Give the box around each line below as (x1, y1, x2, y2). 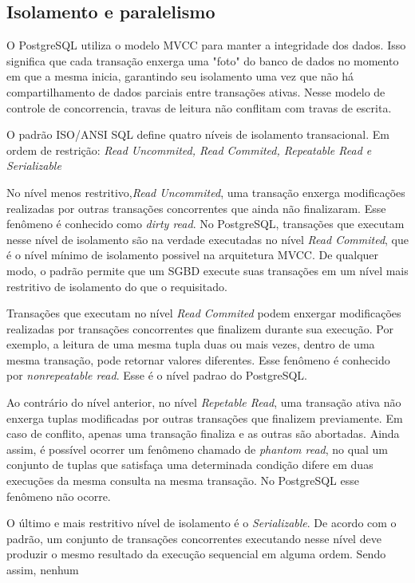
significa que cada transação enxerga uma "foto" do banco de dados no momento (6, 52, 399, 69)
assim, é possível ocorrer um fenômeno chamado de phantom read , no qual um (6, 440, 388, 457)
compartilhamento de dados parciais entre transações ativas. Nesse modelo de (6, 83, 385, 100)
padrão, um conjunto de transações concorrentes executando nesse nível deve (6, 530, 381, 546)
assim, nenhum (6, 561, 79, 578)
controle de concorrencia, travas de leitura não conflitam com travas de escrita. (6, 99, 392, 116)
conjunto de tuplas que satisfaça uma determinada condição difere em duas (6, 456, 373, 473)
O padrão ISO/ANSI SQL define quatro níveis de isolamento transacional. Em (6, 126, 389, 143)
